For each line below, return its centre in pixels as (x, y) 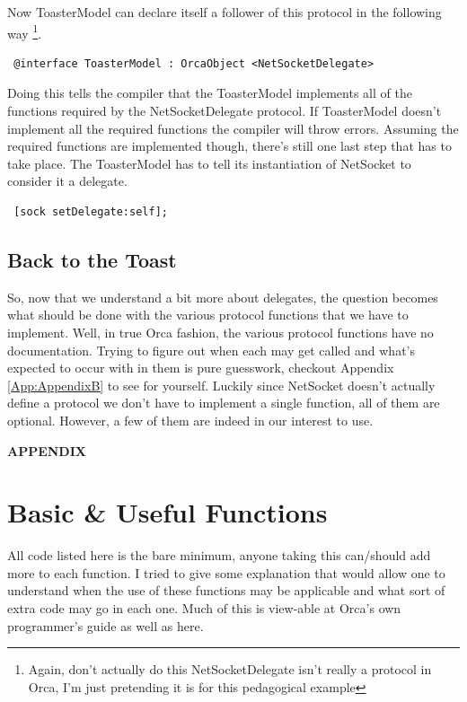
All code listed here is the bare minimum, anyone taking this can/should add (219, 555)
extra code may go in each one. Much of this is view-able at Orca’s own (204, 608)
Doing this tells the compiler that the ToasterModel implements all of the (210, 93)
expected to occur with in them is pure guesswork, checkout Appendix (201, 368)
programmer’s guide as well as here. (106, 625)
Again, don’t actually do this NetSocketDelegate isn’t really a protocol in (230, 669)
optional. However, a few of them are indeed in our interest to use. (190, 420)
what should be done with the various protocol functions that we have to (208, 315)
